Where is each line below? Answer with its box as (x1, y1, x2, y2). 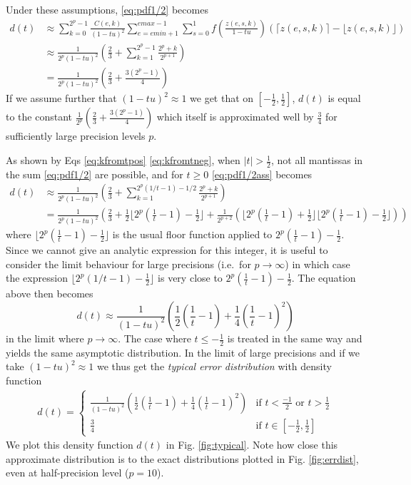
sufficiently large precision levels (6, 128, 146, 143)
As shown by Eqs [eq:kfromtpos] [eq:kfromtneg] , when (6, 153, 240, 168)
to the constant (6, 109, 73, 124)
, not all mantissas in (270, 153, 363, 168)
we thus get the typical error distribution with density (96, 359, 332, 374)
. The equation (291, 270, 356, 285)
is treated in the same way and (227, 331, 362, 346)
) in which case (285, 256, 350, 271)
